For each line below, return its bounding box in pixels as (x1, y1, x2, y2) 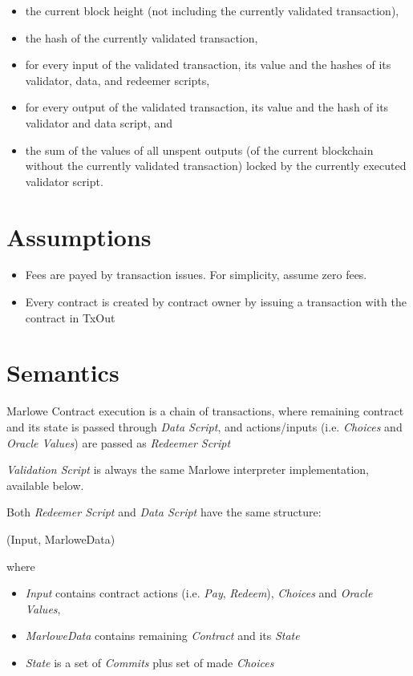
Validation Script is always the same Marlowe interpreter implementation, (6, 461, 369, 478)
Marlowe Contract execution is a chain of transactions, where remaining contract (6, 403, 404, 419)
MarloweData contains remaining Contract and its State (25, 627, 300, 644)
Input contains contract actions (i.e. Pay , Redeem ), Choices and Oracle (25, 585, 373, 601)
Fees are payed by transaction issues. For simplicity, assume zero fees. (25, 266, 367, 283)
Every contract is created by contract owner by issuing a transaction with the (25, 293, 407, 310)
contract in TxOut (25, 309, 115, 326)
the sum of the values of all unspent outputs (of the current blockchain (25, 141, 374, 158)
